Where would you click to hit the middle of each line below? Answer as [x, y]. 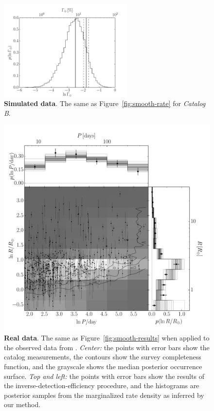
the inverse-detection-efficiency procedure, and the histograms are [102, 385]
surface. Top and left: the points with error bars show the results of [104, 376]
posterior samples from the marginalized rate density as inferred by [104, 395]
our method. [22, 404]
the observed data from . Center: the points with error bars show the [107, 347]
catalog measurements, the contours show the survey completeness [103, 357]
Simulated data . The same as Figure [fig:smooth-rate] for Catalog [105, 103]
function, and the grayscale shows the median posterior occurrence [103, 366]
